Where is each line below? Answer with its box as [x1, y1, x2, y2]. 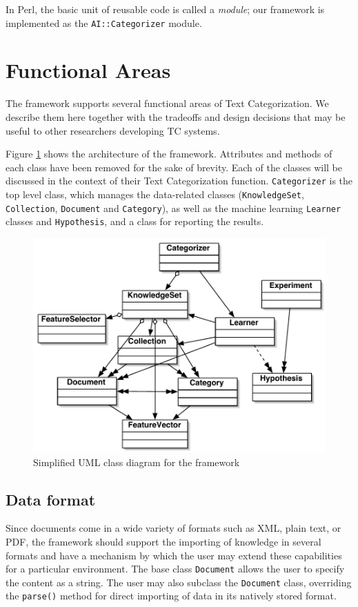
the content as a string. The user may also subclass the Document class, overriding [6, 575, 352, 589]
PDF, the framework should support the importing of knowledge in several [6, 534, 321, 548]
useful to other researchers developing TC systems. [6, 123, 220, 137]
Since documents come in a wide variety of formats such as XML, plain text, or [6, 521, 341, 535]
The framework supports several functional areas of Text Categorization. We [6, 96, 329, 110]
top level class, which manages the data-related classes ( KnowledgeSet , [6, 187, 304, 201]
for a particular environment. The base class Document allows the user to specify [6, 561, 345, 576]
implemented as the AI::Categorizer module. [6, 15, 202, 30]
